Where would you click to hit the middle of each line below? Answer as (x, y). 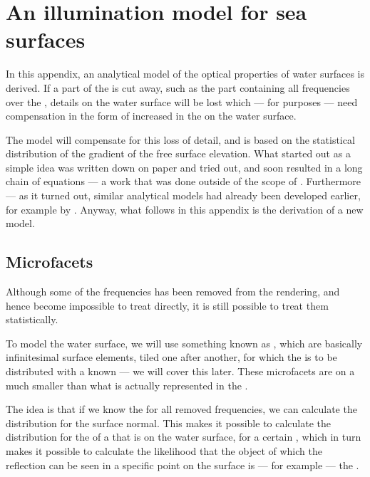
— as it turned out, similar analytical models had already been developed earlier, (183, 195)
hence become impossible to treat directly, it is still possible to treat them (167, 305)
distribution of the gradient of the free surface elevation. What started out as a (178, 153)
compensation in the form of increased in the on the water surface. (151, 116)
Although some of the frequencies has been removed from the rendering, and (173, 292)
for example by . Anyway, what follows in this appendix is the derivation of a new (185, 209)
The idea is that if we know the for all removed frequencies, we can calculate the (181, 409)
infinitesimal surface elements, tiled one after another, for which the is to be (171, 357)
